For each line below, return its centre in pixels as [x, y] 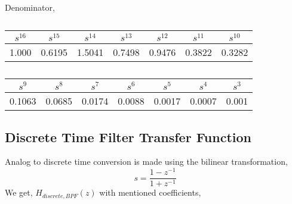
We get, [19, 192]
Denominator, [30, 7]
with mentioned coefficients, [150, 192]
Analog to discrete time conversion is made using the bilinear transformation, [146, 161]
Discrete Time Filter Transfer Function [128, 136]
